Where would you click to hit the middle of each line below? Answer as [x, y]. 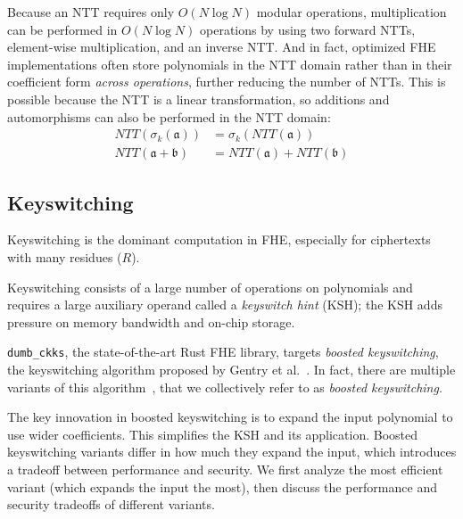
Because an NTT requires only [91, 12]
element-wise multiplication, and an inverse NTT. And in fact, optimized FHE [222, 47]
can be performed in [62, 29]
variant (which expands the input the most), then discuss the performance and [222, 486]
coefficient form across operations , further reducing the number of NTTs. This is [227, 82]
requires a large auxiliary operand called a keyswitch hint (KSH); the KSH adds [225, 305]
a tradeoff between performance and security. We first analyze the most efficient [225, 470]
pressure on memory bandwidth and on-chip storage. [151, 321]
